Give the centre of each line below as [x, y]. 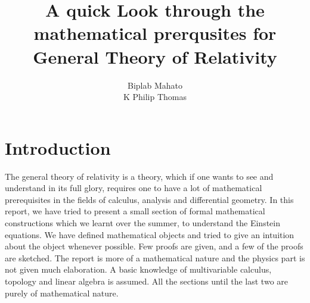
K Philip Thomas [155, 97]
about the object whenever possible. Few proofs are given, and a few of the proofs [154, 246]
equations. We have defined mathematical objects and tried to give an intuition [150, 234]
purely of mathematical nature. [62, 293]
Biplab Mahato [155, 85]
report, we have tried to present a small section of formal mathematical [135, 211]
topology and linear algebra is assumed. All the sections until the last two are [147, 281]
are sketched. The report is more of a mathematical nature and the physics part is [155, 257]
